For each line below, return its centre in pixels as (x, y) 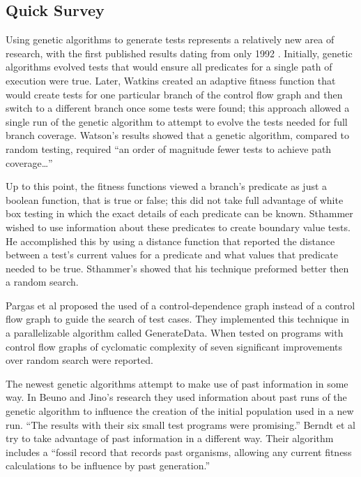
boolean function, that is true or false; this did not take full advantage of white (175, 199)
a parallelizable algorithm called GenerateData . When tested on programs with (175, 333)
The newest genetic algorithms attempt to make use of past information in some (177, 383)
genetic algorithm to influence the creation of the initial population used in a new (180, 411)
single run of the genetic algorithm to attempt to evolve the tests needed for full (177, 121)
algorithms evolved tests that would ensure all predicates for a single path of (169, 67)
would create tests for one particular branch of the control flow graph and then (174, 94)
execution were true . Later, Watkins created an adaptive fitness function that (171, 80)
